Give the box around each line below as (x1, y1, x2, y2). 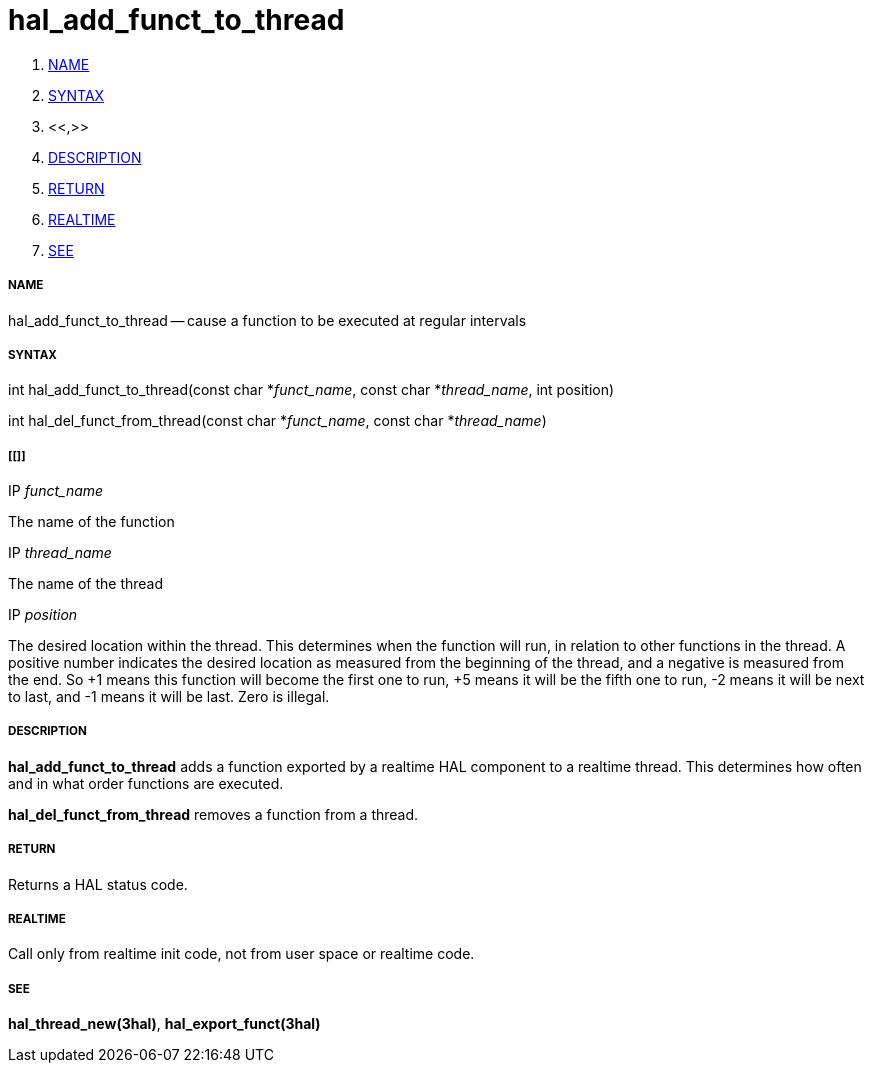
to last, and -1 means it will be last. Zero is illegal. (8, 688, 330, 706)
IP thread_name (8, 544, 112, 562)
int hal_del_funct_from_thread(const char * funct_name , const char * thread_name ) (8, 412, 547, 430)
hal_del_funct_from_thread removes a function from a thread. (8, 805, 419, 823)
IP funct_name (8, 482, 104, 500)
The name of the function (8, 513, 175, 531)
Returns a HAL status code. (8, 875, 188, 893)
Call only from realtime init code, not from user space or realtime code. (8, 945, 475, 963)
